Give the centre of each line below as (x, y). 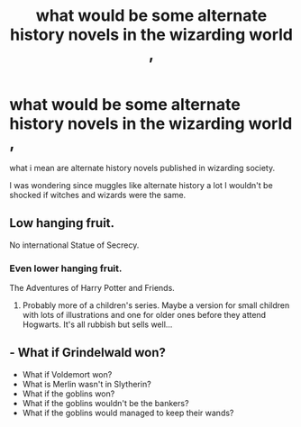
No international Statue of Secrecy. (74, 245)
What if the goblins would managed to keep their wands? (128, 413)
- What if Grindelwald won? (88, 353)
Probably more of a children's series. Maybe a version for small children (156, 305)
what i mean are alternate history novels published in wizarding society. (142, 168)
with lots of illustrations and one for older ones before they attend (144, 315)
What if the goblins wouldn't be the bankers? (105, 403)
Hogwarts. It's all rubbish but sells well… (97, 324)
